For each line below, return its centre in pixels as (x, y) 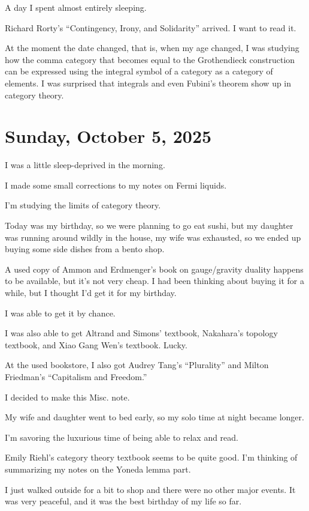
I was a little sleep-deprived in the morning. (85, 165)
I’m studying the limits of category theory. (83, 205)
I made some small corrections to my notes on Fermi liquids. (116, 185)
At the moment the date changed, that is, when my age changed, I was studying (152, 48)
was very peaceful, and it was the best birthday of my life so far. (123, 501)
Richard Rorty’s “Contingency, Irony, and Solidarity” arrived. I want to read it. (151, 27)
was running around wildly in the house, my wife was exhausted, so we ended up (153, 237)
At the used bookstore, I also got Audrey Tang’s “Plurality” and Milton (137, 365)
